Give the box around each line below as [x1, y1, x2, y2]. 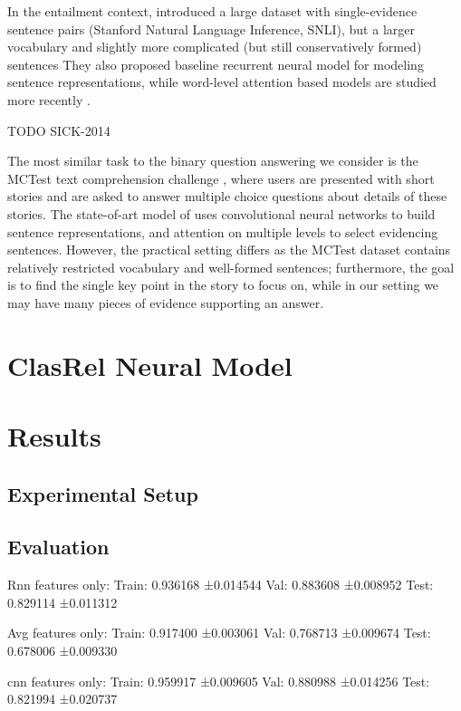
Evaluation [7, 533, 110, 561]
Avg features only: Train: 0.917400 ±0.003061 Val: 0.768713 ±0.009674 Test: [7, 623, 431, 642]
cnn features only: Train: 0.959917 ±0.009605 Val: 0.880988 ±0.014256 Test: [7, 671, 430, 690]
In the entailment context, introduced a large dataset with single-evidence [7, 2, 418, 20]
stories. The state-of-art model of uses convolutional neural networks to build [7, 204, 436, 223]
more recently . [7, 90, 91, 109]
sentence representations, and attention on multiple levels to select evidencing [7, 222, 438, 241]
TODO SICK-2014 [7, 120, 110, 139]
